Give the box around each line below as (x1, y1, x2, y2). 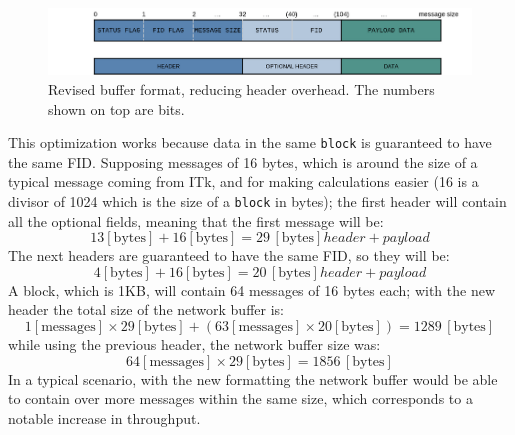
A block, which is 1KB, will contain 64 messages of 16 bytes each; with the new (8, 279, 496, 300)
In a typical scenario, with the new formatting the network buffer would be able (8, 368, 498, 389)
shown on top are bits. (48, 98, 185, 119)
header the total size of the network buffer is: (8, 299, 284, 320)
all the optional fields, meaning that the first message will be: (8, 210, 384, 231)
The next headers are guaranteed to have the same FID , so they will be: (8, 245, 450, 266)
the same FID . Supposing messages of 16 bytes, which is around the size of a (8, 151, 478, 172)
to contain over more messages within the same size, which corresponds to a (8, 388, 473, 409)
